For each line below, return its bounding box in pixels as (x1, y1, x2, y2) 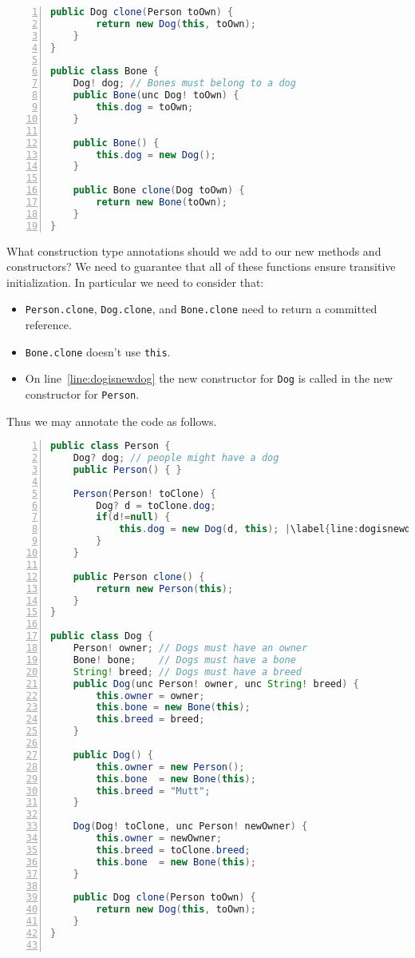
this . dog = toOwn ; (96, 101, 194, 113)
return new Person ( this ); (96, 582, 234, 594)
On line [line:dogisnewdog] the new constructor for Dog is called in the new (25, 370, 393, 387)
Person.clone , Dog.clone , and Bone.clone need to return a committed (25, 300, 377, 317)
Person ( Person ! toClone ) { (73, 487, 216, 499)
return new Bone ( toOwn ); (96, 197, 227, 208)
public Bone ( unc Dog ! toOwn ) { (73, 89, 239, 101)
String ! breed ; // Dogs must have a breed (73, 666, 302, 678)
